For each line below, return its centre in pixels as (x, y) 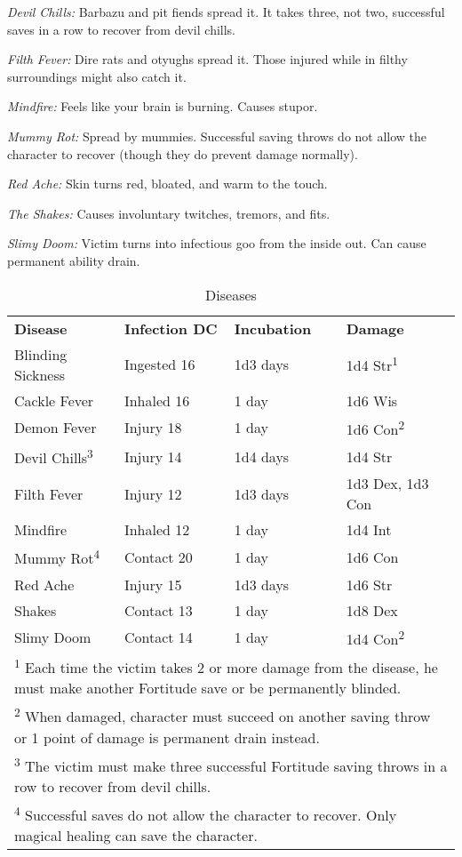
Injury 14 (153, 456)
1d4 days (262, 456)
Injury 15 (153, 584)
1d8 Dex (372, 610)
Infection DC (171, 328)
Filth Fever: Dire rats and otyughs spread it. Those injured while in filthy (207, 59)
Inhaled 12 (157, 530)
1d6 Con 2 (375, 427)
